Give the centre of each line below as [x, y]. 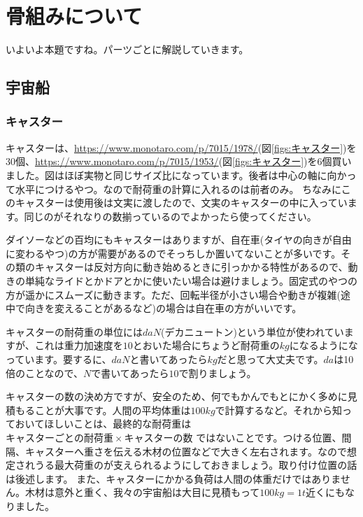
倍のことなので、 [45, 373]
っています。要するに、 [59, 359]
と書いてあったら [169, 359]
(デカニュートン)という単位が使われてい [252, 331]
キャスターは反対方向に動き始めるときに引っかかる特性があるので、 [191, 267]
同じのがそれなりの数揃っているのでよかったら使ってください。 [170, 216]
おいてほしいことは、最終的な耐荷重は [103, 424]
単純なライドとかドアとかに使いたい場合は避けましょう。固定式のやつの [191, 281]
